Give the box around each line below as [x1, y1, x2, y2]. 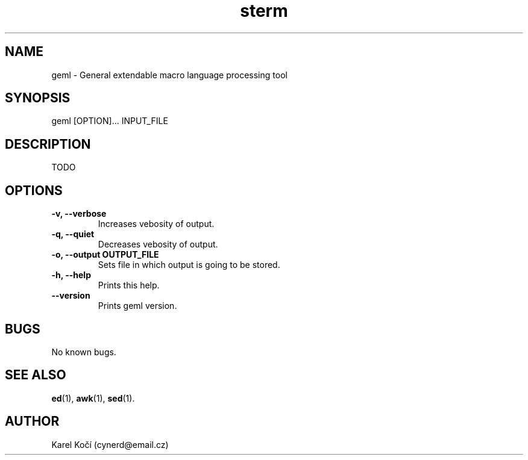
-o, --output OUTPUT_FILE [51, 249, 159, 260]
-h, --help [51, 270, 91, 281]
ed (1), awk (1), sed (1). [51, 393, 135, 403]
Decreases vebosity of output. [98, 239, 218, 250]
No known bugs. [51, 346, 116, 357]
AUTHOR [5, 414, 60, 429]
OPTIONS [5, 182, 63, 198]
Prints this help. [98, 280, 160, 291]
